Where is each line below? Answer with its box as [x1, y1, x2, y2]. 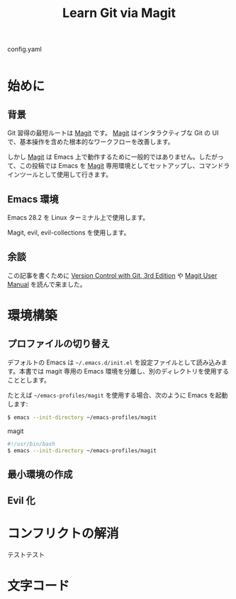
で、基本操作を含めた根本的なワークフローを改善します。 [7, 138, 175, 146]
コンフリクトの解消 [7, 526, 119, 542]
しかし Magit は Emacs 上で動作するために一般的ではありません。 [7, 152, 200, 161]
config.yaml [7, 45, 43, 54]
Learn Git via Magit [62, 5, 176, 21]
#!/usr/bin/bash [7, 440, 55, 447]
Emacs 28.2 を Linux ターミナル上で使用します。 [7, 213, 150, 221]
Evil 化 [7, 495, 35, 507]
